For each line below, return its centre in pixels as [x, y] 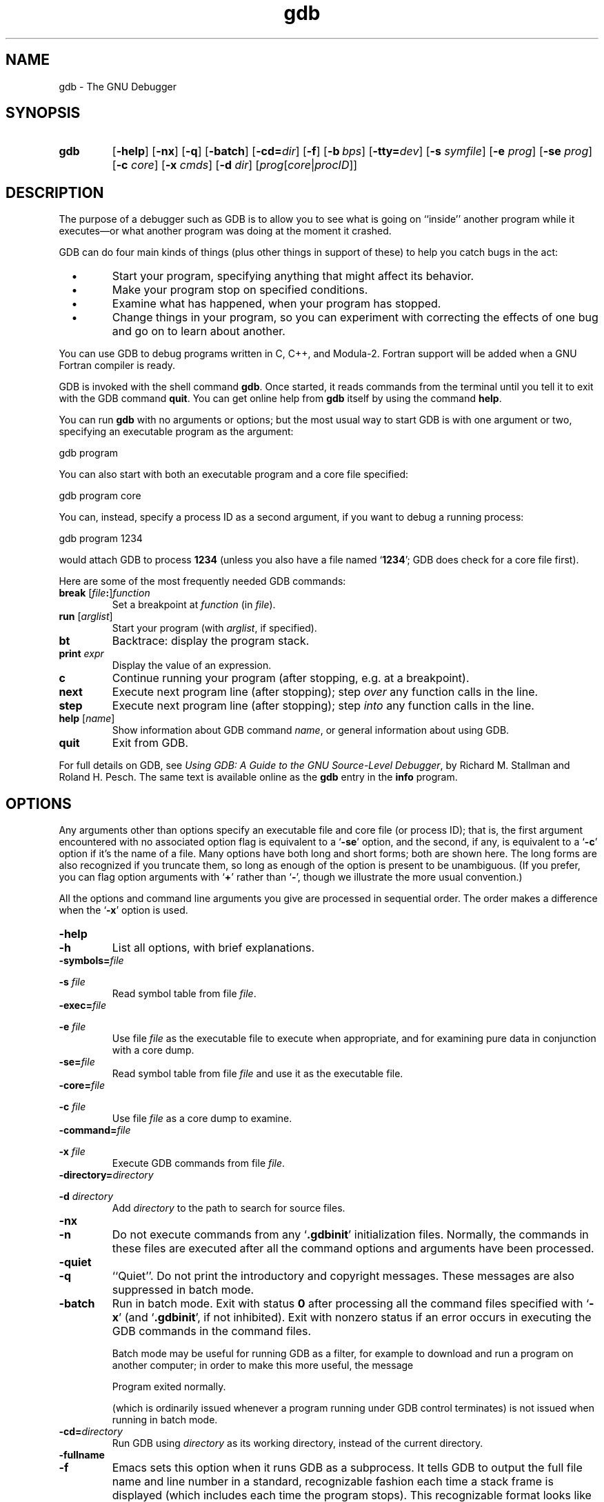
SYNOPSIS [43, 113]
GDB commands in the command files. [212, 1331]
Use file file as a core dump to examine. [202, 1119]
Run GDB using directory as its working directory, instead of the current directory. [298, 1443]
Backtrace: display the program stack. [211, 641]
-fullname [82, 1455]
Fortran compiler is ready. [117, 366]
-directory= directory [106, 1175]
